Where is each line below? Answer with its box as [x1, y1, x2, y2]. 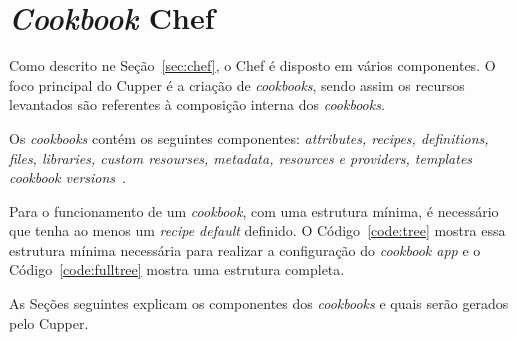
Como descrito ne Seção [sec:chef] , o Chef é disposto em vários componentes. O [9, 55, 496, 76]
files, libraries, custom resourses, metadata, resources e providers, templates [9, 147, 473, 168]
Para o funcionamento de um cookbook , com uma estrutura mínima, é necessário [9, 200, 499, 221]
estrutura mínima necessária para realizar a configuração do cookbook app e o [9, 239, 481, 260]
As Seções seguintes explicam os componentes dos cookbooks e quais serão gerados [9, 293, 509, 314]
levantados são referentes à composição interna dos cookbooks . [9, 94, 385, 115]
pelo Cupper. [9, 312, 89, 333]
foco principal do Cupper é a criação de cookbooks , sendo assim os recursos [9, 74, 465, 95]
